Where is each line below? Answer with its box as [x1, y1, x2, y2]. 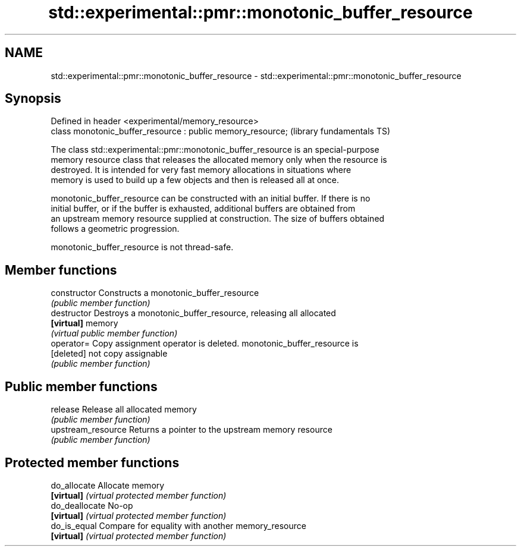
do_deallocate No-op [51, 500, 133, 511]
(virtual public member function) [51, 328, 178, 339]
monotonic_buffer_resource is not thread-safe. [51, 242, 234, 253]
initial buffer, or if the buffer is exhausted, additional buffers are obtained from [51, 203, 356, 214]
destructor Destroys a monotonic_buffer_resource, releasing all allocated [51, 308, 336, 319]
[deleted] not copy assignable [51, 348, 168, 359]
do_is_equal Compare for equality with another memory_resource [51, 520, 306, 531]
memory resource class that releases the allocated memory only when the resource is [51, 155, 387, 165]
